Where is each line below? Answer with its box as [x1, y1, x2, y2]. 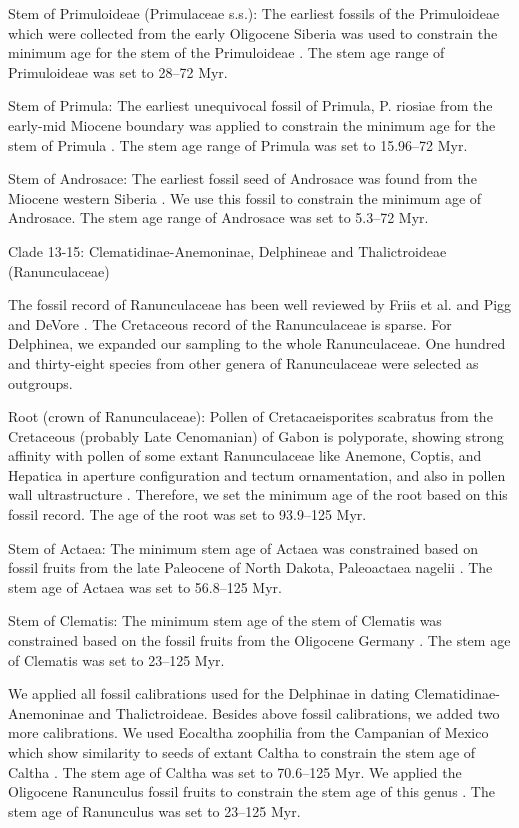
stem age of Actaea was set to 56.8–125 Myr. [8, 576, 282, 597]
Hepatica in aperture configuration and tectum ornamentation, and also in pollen [8, 464, 506, 485]
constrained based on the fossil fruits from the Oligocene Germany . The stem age [8, 630, 511, 651]
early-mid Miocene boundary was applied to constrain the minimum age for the [8, 114, 496, 135]
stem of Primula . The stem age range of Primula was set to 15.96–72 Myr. [8, 134, 468, 155]
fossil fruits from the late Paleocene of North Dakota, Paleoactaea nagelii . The [8, 557, 493, 578]
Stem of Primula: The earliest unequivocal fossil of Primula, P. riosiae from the [8, 95, 493, 116]
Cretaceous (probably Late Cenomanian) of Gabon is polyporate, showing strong [8, 425, 504, 446]
